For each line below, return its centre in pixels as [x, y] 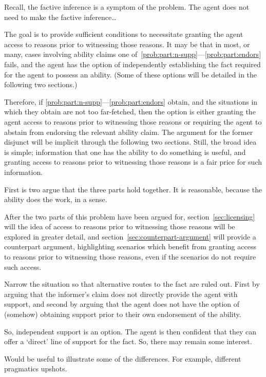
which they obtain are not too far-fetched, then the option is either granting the [130, 112]
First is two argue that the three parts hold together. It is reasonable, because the [133, 189]
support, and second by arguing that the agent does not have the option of [122, 304]
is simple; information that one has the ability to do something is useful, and [125, 152]
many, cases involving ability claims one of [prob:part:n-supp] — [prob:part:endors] [133, 54]
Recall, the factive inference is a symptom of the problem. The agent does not [127, 7]
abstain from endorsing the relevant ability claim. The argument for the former [129, 132]
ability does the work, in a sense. [56, 199]
